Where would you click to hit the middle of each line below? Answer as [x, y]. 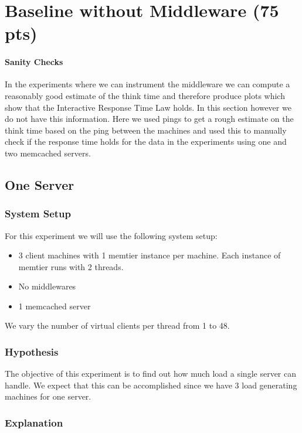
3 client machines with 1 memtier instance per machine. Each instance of [150, 255]
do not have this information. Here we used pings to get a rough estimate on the [149, 119]
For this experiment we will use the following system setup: [111, 235]
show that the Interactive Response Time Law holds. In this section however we [148, 107]
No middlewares [47, 286]
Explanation [34, 422]
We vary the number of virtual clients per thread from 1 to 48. [117, 325]
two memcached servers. [48, 153]
